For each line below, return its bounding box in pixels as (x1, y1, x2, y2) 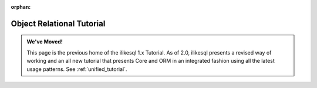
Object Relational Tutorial (11, 18, 106, 29)
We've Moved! (26, 38, 63, 45)
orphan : (11, 4, 31, 10)
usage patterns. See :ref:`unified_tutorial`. (26, 65, 127, 73)
